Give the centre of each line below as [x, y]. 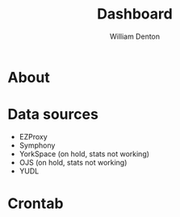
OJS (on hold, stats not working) [73, 162]
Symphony [37, 145]
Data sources [53, 115]
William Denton [135, 36]
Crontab [36, 204]
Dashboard [135, 14]
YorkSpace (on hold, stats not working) [84, 153]
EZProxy [33, 136]
